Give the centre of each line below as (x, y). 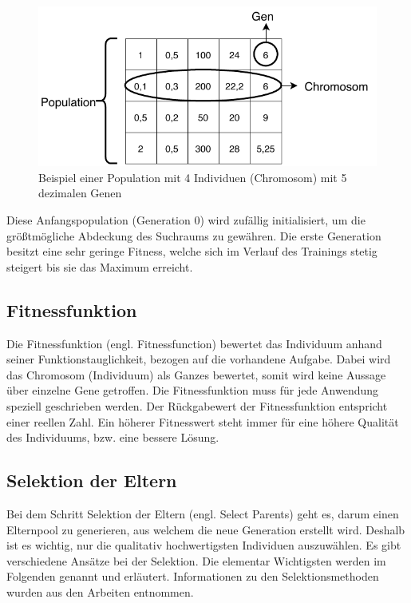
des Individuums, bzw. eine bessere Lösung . (113, 437)
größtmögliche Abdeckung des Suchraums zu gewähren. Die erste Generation (194, 235)
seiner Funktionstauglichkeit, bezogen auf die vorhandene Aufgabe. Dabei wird (199, 359)
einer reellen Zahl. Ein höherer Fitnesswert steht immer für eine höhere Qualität (203, 421)
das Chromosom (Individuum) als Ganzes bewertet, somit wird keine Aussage (196, 374)
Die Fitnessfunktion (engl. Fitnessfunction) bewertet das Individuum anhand (194, 343)
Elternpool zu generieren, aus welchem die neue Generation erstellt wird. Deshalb (206, 529)
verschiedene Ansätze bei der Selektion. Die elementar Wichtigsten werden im (196, 560)
